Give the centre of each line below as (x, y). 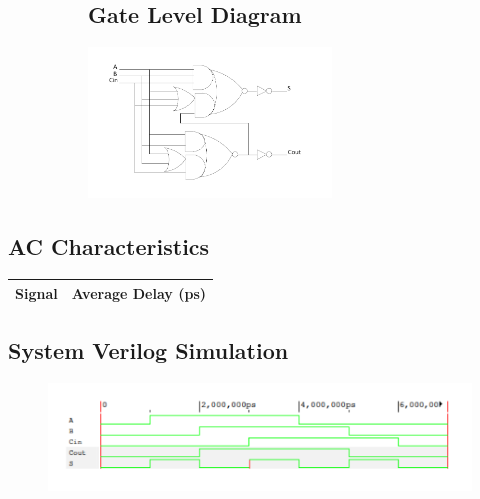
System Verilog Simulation (148, 350)
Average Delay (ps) (139, 292)
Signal (36, 292)
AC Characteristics (109, 246)
